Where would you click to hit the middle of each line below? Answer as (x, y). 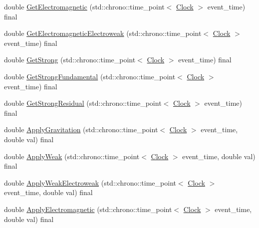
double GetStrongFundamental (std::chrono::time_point (90, 76)
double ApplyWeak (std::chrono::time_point (72, 156)
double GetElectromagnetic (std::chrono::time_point (84, 6)
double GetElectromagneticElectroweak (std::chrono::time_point (103, 33)
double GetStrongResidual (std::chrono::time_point (83, 103)
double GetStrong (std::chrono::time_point (70, 60)
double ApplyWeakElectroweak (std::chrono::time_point (90, 182)
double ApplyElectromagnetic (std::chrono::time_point (88, 209)
